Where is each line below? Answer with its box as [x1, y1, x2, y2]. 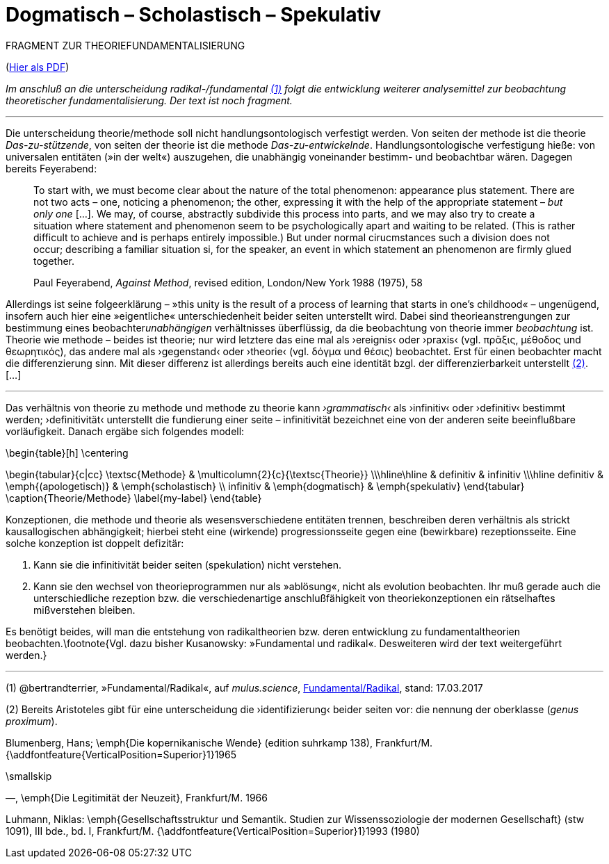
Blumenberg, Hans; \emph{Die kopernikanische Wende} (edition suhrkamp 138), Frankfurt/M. [6, 736, 433, 749]
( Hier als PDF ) [6, 60, 70, 73]
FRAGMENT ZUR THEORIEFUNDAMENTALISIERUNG [6, 39, 245, 51]
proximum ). [6, 715, 58, 727]
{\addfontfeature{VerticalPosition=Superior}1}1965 [6, 748, 237, 760]
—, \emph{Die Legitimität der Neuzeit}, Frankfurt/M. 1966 [6, 791, 268, 804]
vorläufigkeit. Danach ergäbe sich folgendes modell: [6, 425, 245, 437]
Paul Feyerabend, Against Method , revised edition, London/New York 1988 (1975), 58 [33, 276, 423, 288]
